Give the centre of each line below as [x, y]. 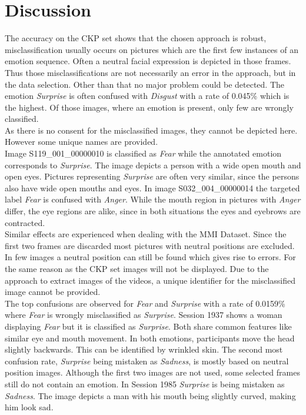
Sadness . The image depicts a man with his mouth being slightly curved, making [150, 395]
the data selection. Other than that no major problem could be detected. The [145, 84]
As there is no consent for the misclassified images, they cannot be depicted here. [151, 130]
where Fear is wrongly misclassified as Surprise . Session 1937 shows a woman [144, 315]
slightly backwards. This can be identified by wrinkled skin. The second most [144, 349]
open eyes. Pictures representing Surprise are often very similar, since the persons [152, 176]
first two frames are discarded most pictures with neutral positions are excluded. [150, 245]
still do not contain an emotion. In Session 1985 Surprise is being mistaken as [145, 384]
